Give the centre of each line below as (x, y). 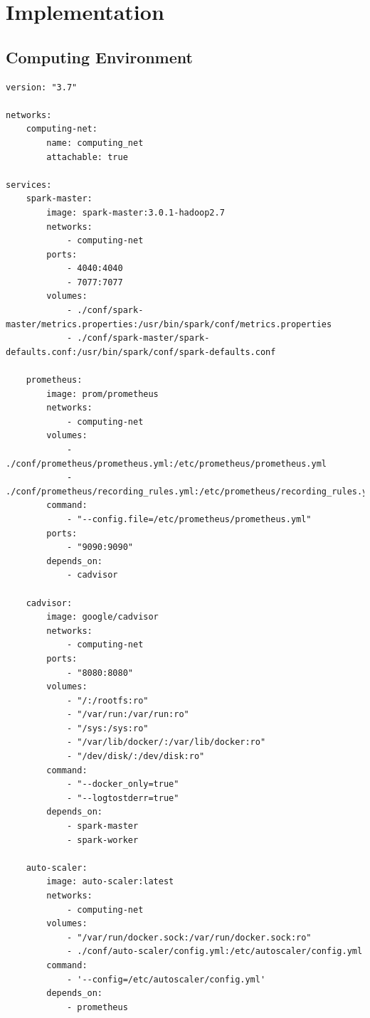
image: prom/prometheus (102, 394)
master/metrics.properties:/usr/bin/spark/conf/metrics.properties (169, 324)
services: (29, 185)
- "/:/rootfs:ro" (107, 700)
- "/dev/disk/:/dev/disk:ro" (136, 757)
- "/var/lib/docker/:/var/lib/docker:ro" (166, 742)
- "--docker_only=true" (123, 784)
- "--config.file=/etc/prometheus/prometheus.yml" (189, 519)
